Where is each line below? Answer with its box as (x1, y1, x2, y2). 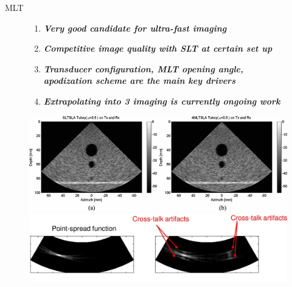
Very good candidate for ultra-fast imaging (43, 21, 227, 34)
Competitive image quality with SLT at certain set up (43, 42, 273, 55)
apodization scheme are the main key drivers (43, 74, 235, 87)
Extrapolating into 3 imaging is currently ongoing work (43, 94, 280, 107)
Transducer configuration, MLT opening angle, (43, 62, 244, 75)
